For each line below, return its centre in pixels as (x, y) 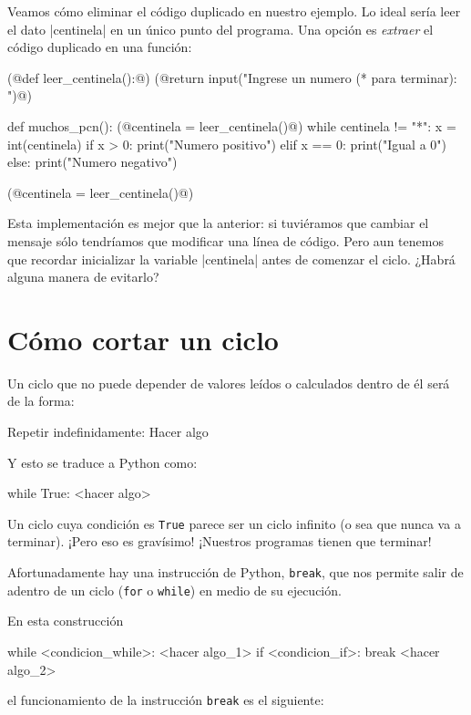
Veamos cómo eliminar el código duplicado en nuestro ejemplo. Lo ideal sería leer (234, 11)
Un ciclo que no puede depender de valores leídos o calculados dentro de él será (229, 383)
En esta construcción (66, 621)
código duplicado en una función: (100, 47)
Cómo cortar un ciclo (143, 339)
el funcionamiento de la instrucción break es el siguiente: (166, 700)
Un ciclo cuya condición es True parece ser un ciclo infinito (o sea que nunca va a (234, 523)
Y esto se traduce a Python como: (102, 462)
